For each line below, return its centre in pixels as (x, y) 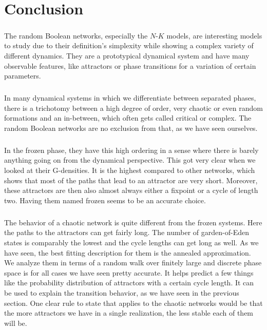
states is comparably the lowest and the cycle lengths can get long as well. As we (131, 242)
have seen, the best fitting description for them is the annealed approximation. (128, 252)
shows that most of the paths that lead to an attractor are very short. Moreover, (131, 180)
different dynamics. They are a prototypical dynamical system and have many (127, 55)
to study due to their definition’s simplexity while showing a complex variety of (129, 45)
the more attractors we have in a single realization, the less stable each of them (129, 313)
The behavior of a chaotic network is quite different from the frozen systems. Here (133, 222)
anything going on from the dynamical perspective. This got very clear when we (130, 160)
